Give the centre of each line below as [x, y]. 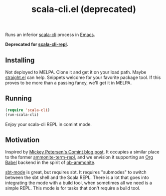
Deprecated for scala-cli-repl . [37, 44]
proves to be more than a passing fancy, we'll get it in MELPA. [69, 83]
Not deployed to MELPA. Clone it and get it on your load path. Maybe [76, 72]
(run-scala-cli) [22, 114]
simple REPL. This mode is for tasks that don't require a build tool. [73, 188]
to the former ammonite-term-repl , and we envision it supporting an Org [79, 157]
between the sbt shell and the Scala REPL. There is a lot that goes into [77, 177]
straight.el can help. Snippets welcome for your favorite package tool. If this [83, 77]
